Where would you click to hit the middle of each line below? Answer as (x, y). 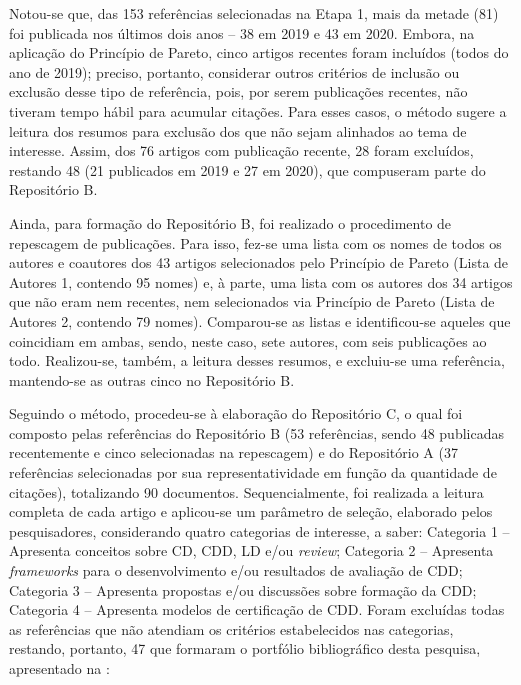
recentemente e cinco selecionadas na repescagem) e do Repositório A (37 (233, 452)
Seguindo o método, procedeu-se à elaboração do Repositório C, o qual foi (236, 413)
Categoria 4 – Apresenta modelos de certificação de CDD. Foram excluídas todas (257, 609)
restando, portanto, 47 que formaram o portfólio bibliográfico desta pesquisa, (245, 648)
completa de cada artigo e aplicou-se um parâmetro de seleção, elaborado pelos (251, 511)
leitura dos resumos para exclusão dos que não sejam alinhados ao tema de (238, 130)
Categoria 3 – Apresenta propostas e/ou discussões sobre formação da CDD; (243, 589)
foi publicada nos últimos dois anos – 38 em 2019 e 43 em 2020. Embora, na (242, 32)
